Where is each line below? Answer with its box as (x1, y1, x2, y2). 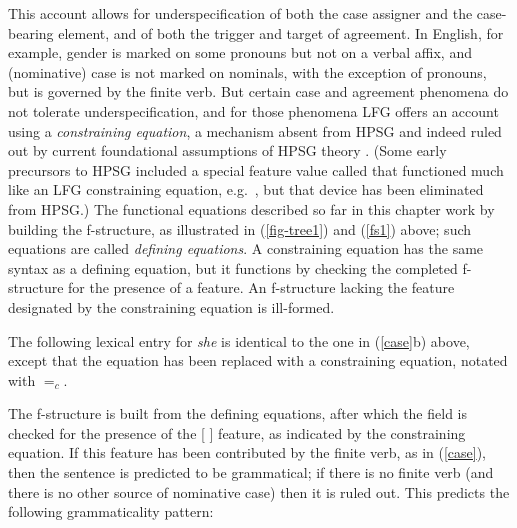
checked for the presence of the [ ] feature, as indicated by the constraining (8, 422, 466, 443)
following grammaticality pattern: (8, 501, 214, 522)
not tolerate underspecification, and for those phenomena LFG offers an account (8, 100, 499, 121)
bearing (8, 22, 54, 43)
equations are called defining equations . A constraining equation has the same (8, 238, 484, 259)
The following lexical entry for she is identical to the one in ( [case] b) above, (8, 330, 470, 351)
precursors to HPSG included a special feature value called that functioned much (8, 159, 504, 180)
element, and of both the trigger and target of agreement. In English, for (58, 22, 504, 43)
